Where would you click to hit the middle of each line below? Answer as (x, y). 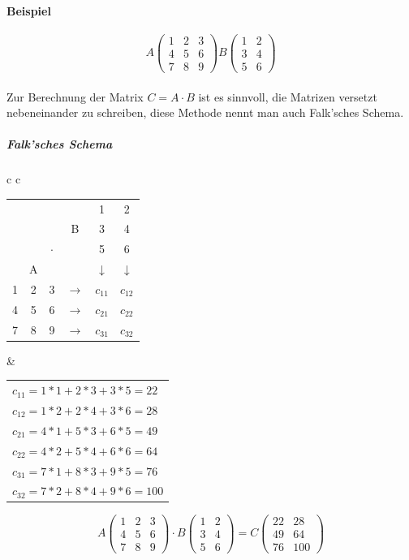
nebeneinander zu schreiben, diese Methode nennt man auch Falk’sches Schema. (205, 112)
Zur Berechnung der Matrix (75, 96)
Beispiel (29, 10)
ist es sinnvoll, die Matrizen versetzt (288, 96)
